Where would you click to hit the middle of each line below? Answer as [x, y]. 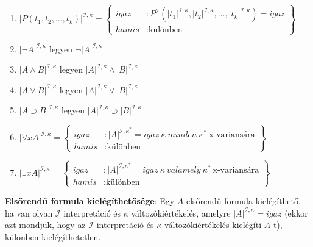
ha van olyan [29, 213]
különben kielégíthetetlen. [53, 236]
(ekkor [296, 213]
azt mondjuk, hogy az [45, 225]
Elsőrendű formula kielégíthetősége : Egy [90, 201]
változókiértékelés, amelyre [181, 213]
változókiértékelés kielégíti [213, 225]
